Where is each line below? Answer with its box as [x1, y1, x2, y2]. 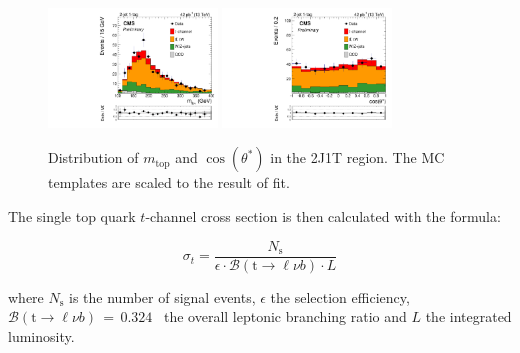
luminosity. [8, 325, 75, 346]
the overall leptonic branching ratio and [163, 306, 407, 327]
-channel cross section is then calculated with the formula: [145, 206, 501, 227]
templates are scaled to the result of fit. [48, 172, 290, 193]
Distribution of [48, 147, 139, 168]
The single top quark [8, 206, 136, 227]
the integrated [425, 306, 512, 327]
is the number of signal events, [69, 286, 256, 307]
